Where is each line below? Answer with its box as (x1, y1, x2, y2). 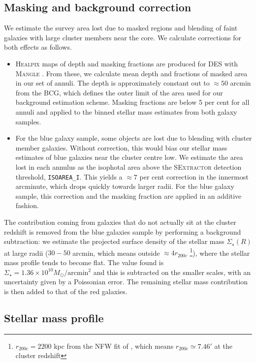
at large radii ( (4, 247, 48, 258)
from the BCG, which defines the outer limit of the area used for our (15, 87, 223, 97)
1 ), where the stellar (190, 246, 250, 258)
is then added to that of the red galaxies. (4, 286, 128, 296)
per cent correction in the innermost (139, 171, 249, 181)
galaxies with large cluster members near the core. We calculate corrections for (4, 32, 242, 42)
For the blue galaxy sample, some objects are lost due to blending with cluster (15, 133, 252, 143)
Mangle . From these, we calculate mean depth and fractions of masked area (15, 68, 248, 78)
